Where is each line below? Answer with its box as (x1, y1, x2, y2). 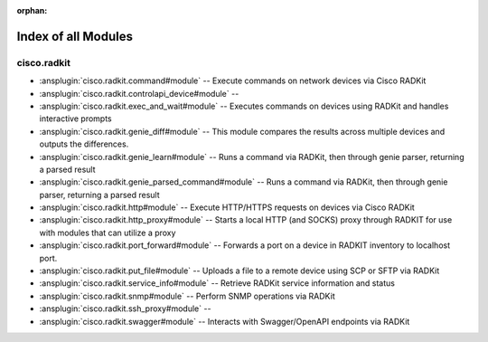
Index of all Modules (16, 28, 133, 44)
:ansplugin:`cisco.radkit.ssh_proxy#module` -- (39, 303, 211, 314)
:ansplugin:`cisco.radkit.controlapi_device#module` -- (39, 88, 239, 99)
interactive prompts (39, 113, 112, 124)
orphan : (16, 5, 48, 15)
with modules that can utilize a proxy (39, 227, 176, 238)
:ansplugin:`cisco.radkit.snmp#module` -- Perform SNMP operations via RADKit (39, 290, 335, 301)
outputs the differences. (39, 138, 129, 149)
